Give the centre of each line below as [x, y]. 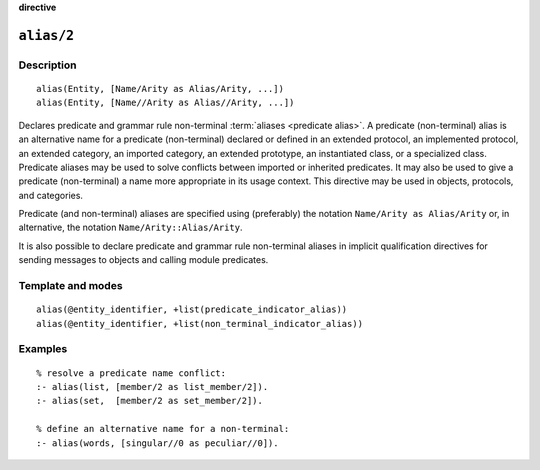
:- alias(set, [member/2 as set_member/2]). [150, 401]
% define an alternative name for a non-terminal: [163, 429]
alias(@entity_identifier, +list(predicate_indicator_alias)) [192, 309]
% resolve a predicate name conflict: [131, 373]
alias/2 [46, 35]
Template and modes [71, 286]
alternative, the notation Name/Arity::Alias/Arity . [131, 227]
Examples [43, 349]
